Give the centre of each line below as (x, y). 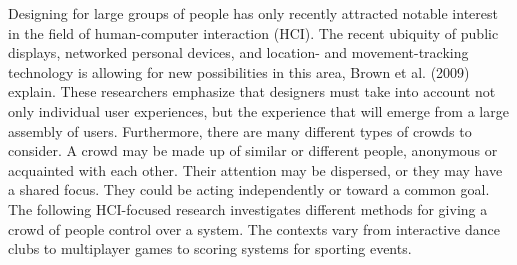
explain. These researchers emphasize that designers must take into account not (252, 91)
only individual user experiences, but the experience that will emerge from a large (258, 110)
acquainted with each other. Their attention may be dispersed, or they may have (255, 169)
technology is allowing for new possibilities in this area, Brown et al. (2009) (239, 71)
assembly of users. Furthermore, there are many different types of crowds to (240, 130)
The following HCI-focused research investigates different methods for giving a (248, 208)
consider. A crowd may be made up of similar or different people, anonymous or (253, 150)
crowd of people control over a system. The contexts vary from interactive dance (254, 228)
